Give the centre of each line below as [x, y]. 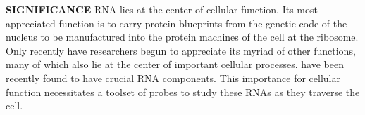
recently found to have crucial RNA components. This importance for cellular [173, 77]
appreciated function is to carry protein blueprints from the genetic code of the [177, 23]
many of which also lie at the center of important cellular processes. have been [175, 64]
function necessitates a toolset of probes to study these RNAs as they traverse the [183, 92]
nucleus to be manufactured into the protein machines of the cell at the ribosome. [182, 37]
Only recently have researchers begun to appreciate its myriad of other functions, [181, 50]
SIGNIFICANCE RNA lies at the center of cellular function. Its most [162, 9]
